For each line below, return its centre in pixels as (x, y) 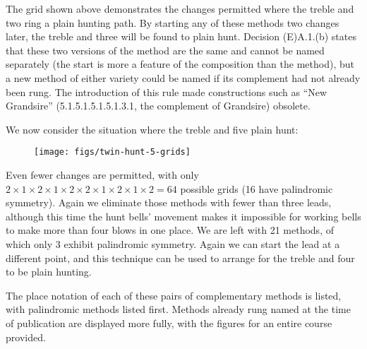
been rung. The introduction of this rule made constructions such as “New (167, 91)
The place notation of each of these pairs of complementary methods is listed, (174, 295)
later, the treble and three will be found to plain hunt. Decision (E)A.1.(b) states (181, 36)
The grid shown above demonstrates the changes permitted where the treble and (180, 8)
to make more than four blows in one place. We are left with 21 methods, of (170, 230)
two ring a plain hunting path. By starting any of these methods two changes (173, 22)
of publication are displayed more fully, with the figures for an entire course (169, 323)
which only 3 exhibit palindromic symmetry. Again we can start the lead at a (173, 243)
